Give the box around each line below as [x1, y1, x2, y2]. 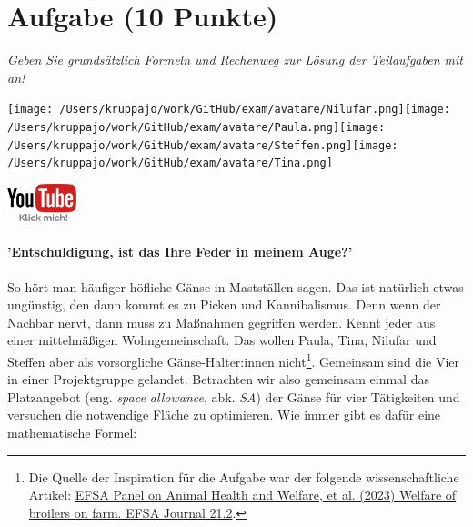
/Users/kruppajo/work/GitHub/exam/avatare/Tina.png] [7, 157, 333, 170]
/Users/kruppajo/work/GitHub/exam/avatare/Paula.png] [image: [7, 120, 386, 134]
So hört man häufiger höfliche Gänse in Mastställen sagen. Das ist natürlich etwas [7, 277, 464, 296]
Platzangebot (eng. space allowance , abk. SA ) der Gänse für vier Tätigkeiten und [7, 387, 460, 406]
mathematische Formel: [7, 422, 137, 441]
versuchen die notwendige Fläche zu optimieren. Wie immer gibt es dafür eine [7, 405, 441, 424]
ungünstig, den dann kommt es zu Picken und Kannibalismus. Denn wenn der [7, 295, 441, 314]
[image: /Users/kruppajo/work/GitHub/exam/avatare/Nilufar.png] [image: [7, 103, 450, 117]
